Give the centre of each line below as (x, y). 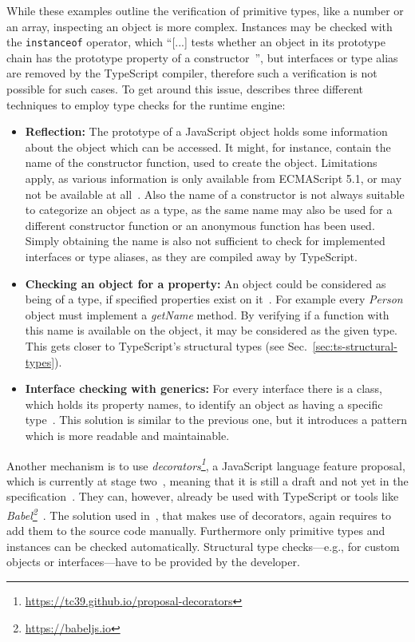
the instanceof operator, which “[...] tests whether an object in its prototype (196, 42)
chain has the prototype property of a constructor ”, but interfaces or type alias (202, 57)
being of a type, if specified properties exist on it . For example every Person (214, 299)
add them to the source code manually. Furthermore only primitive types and (196, 531)
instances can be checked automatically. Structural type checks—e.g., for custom (203, 546)
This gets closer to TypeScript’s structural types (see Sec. (166, 345)
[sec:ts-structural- (355, 345)
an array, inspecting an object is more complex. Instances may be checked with (200, 26)
